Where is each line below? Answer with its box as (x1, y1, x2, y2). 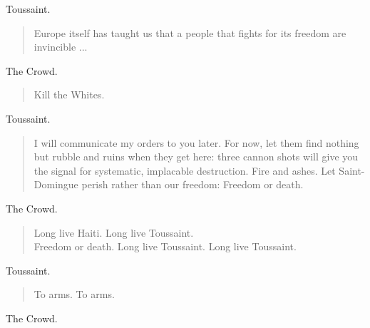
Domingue (34, 177, 78, 192)
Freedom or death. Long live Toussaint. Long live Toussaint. (34, 239, 297, 254)
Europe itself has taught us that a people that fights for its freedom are (34, 25, 346, 40)
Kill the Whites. (34, 87, 105, 102)
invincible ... (34, 39, 88, 54)
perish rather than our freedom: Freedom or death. (81, 177, 304, 192)
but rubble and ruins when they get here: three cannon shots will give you (34, 149, 359, 164)
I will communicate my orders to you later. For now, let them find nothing (34, 135, 359, 150)
